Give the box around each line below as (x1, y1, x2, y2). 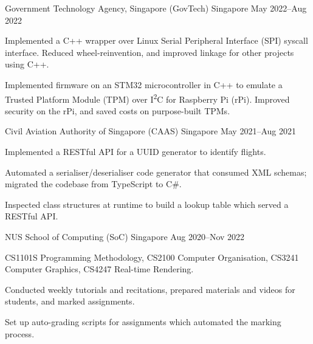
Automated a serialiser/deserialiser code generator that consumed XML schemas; (5, 165, 307, 178)
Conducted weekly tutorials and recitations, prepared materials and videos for (5, 283, 295, 295)
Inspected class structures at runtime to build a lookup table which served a (5, 198, 289, 210)
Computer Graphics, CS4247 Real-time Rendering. (5, 263, 194, 275)
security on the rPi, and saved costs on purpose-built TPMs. (5, 104, 230, 117)
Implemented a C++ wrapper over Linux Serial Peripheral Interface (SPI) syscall (5, 34, 308, 47)
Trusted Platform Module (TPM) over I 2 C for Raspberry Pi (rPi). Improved (5, 91, 290, 105)
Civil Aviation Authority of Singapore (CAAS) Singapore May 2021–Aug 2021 (5, 125, 296, 137)
